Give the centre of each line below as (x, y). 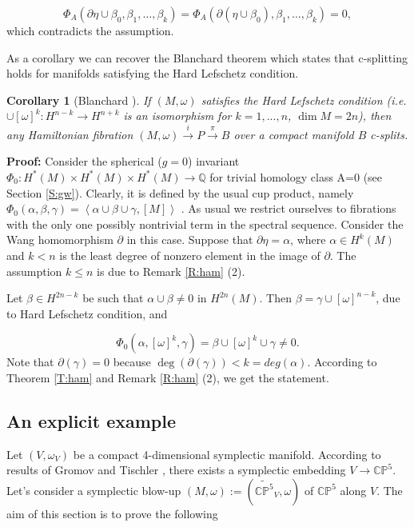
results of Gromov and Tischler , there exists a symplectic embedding (176, 470)
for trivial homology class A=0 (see (296, 176)
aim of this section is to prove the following (112, 513)
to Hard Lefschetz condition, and (87, 313)
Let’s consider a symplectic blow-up (94, 490)
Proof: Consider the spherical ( (84, 161)
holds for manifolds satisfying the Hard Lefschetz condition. (153, 73)
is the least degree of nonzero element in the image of (190, 255)
